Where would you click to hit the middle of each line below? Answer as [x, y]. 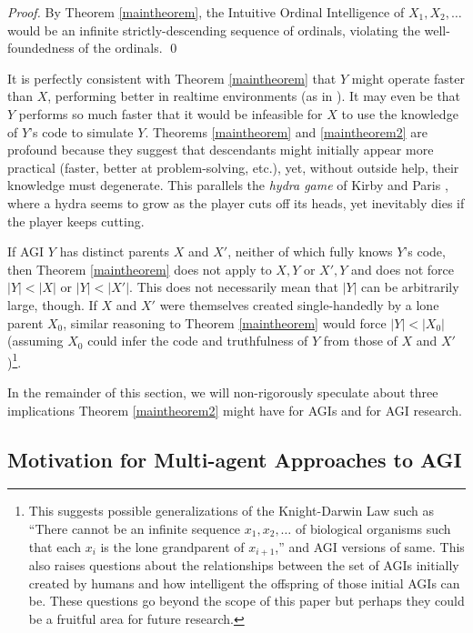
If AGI [26, 251]
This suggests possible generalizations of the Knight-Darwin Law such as [231, 511]
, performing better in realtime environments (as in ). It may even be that [254, 96]
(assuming [35, 341]
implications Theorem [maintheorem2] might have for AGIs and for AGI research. [235, 410]
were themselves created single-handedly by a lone [299, 304]
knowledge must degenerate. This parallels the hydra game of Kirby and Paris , [228, 185]
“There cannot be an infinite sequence [135, 528]
